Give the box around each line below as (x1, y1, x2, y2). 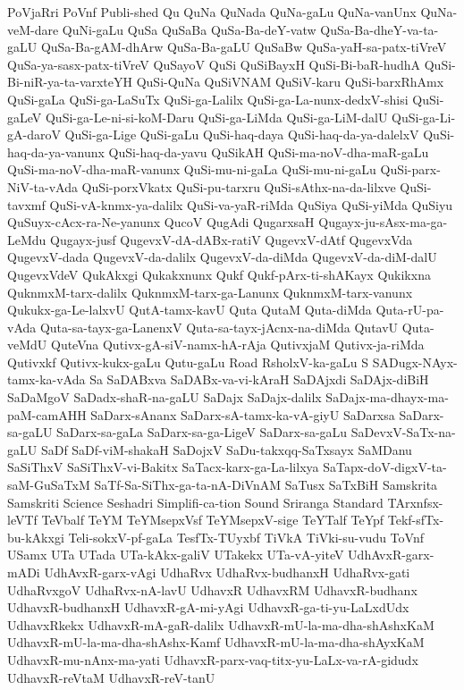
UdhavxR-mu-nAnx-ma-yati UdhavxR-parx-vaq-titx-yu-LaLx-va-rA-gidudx (7, 650, 418, 669)
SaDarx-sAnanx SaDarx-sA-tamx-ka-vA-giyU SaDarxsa (90, 405, 395, 424)
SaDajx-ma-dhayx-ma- (325, 388, 449, 407)
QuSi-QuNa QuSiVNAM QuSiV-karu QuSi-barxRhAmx (136, 72, 444, 91)
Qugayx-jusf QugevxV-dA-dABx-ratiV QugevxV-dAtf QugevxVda (50, 230, 413, 248)
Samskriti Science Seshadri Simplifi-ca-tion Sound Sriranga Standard (7, 492, 384, 511)
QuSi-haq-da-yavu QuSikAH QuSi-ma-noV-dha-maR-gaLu (108, 142, 429, 161)
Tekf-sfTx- (387, 510, 444, 529)
